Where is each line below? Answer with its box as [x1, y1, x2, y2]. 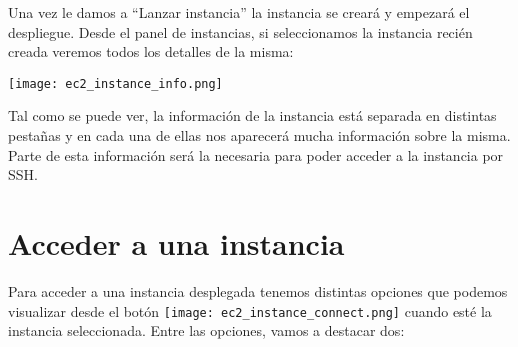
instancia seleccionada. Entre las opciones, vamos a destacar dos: [8, 320, 405, 341]
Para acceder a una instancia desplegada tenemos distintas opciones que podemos [8, 280, 508, 301]
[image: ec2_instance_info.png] [8, 76, 223, 91]
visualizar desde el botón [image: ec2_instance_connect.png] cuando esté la [8, 300, 492, 321]
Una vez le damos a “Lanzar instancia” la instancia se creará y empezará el [8, 2, 470, 22]
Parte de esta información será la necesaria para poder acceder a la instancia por [8, 144, 504, 165]
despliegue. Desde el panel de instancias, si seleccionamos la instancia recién [8, 21, 473, 42]
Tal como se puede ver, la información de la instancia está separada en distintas [8, 105, 497, 126]
